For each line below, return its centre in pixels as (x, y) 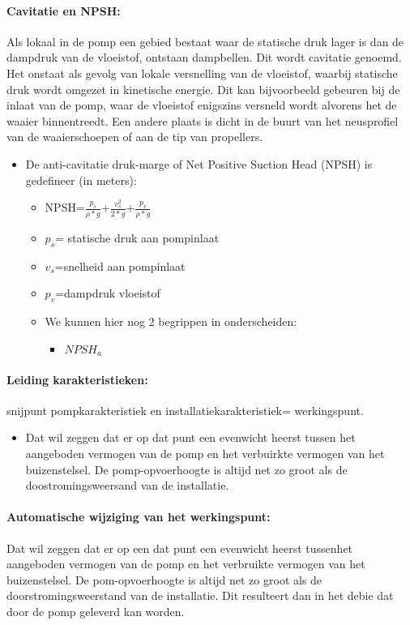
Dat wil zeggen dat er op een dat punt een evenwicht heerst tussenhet (180, 548)
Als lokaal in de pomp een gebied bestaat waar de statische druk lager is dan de (205, 41)
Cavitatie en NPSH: (64, 10)
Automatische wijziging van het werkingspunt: (139, 517)
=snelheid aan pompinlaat (120, 265)
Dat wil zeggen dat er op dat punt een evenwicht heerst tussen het (190, 437)
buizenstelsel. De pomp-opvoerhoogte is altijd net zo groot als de (186, 469)
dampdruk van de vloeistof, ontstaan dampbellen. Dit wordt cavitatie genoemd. (204, 57)
